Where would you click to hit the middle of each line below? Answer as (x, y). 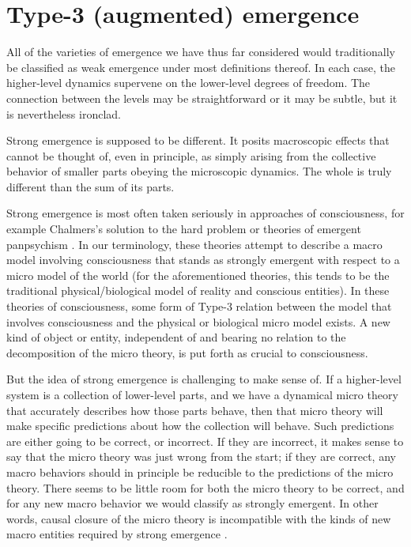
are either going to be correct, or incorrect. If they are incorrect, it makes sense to (205, 441)
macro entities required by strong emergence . (117, 534)
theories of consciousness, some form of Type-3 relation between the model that (199, 306)
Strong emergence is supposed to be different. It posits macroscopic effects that (198, 140)
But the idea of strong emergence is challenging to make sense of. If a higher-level (204, 379)
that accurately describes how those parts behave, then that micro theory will (195, 410)
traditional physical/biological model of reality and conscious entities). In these (198, 290)
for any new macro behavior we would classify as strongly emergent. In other (192, 503)
